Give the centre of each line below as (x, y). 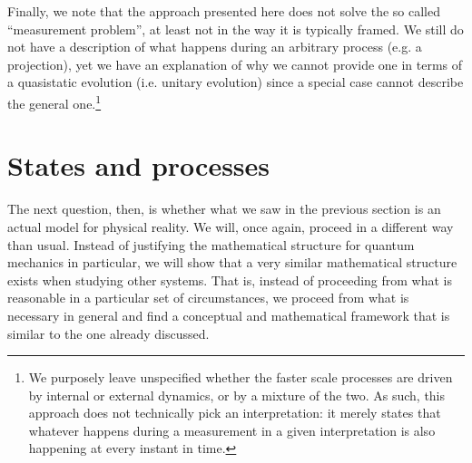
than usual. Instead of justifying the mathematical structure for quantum (211, 244)
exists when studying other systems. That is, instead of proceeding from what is (230, 280)
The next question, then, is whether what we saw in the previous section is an (224, 209)
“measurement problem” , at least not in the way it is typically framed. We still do (236, 29)
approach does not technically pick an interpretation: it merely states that (235, 413)
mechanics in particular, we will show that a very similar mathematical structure (232, 262)
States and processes (139, 165)
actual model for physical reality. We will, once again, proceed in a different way (231, 226)
